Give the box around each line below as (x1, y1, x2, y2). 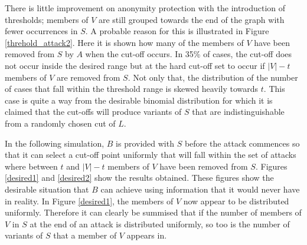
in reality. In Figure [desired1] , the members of (5, 194, 174, 207)
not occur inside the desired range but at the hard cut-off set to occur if (5, 59, 265, 71)
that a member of (53, 229, 117, 241)
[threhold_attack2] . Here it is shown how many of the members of (5, 36, 244, 48)
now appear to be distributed (183, 194, 289, 207)
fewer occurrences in (5, 25, 78, 37)
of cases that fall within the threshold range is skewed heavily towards (5, 82, 259, 95)
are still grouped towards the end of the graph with (98, 13, 285, 25)
